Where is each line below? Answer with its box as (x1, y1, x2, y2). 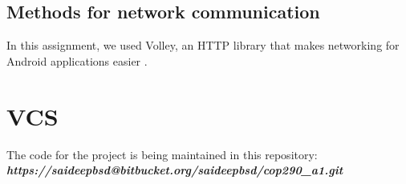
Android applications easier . (6, 52, 148, 69)
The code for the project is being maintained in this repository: (6, 146, 318, 162)
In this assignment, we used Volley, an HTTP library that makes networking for (6, 37, 400, 54)
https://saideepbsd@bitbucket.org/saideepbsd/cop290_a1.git (6, 162, 343, 178)
